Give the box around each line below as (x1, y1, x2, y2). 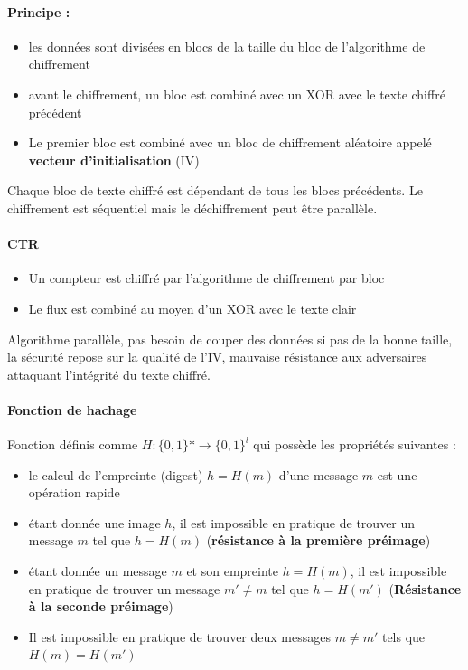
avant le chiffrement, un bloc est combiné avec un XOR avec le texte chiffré (28, 84, 445, 103)
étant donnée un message (28, 561, 167, 580)
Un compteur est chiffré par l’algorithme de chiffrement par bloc (28, 269, 385, 288)
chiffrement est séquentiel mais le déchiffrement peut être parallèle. (7, 198, 378, 217)
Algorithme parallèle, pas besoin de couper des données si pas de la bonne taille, (7, 329, 453, 348)
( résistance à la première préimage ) (206, 531, 431, 550)
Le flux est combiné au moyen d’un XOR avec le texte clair (28, 298, 357, 317)
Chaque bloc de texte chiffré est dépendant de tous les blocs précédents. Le (7, 181, 423, 200)
